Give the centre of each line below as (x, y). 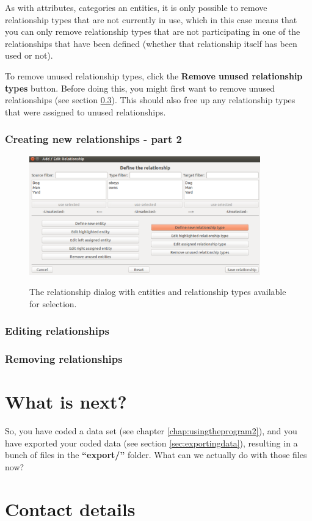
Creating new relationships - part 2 (93, 139)
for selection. (53, 303)
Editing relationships (57, 331)
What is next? (66, 402)
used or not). (29, 55)
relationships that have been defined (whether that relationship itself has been (151, 43)
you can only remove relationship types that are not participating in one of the (153, 31)
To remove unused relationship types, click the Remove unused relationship (154, 75)
